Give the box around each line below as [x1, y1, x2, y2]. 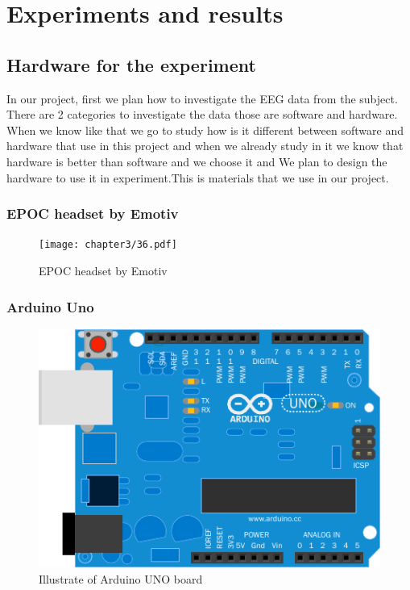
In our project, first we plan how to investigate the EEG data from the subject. [6, 90, 398, 107]
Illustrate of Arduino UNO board [39, 570, 203, 587]
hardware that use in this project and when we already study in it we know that [6, 137, 404, 154]
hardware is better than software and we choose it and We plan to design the [6, 153, 387, 169]
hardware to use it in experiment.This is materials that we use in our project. [6, 169, 389, 186]
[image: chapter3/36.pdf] [39, 239, 177, 251]
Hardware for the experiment [6, 52, 256, 77]
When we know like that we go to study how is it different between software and [6, 121, 404, 138]
